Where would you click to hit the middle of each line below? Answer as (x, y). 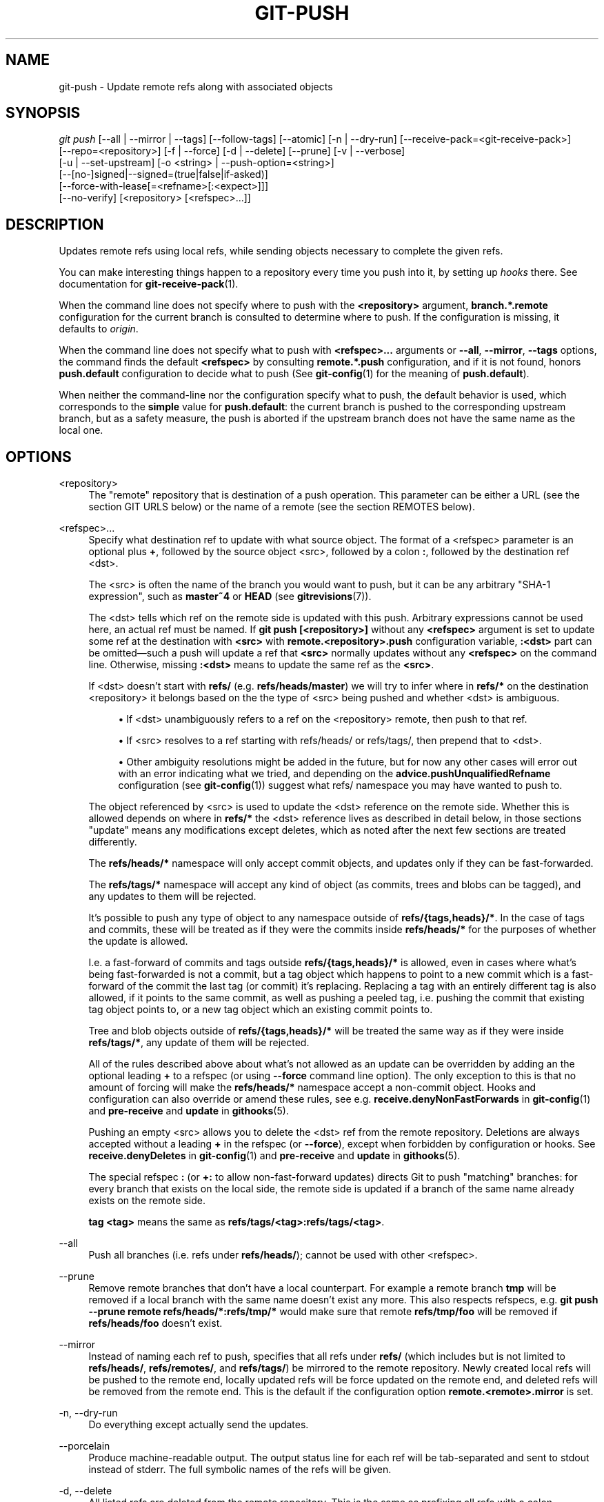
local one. (81, 430)
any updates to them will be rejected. (172, 897)
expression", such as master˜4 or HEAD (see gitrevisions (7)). (230, 597)
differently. (113, 842)
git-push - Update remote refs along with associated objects (196, 86)
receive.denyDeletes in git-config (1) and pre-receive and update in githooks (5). (274, 1156)
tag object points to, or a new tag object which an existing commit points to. (261, 1010)
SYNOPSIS (43, 113)
